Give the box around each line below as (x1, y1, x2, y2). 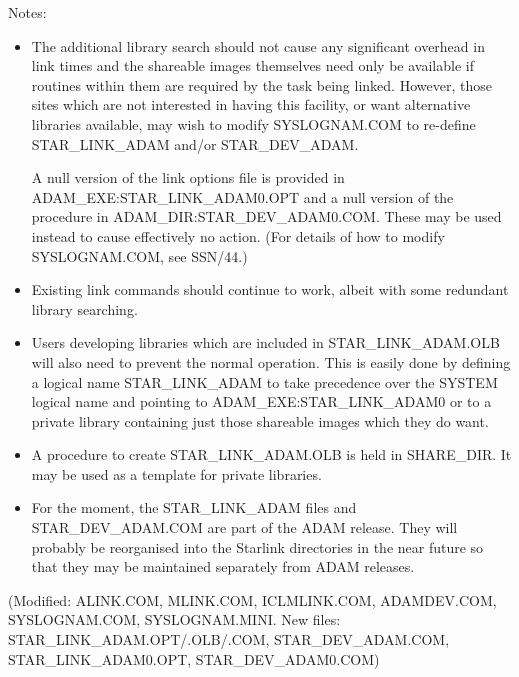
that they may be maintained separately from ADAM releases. (31, 556, 415, 577)
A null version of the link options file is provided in (31, 167, 345, 188)
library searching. (31, 298, 138, 319)
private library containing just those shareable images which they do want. (31, 410, 489, 431)
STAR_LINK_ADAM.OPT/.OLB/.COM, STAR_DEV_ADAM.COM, (8, 629, 450, 650)
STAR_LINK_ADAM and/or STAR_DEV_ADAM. (31, 133, 359, 154)
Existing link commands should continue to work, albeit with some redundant (31, 279, 509, 300)
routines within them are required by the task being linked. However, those (31, 74, 492, 95)
